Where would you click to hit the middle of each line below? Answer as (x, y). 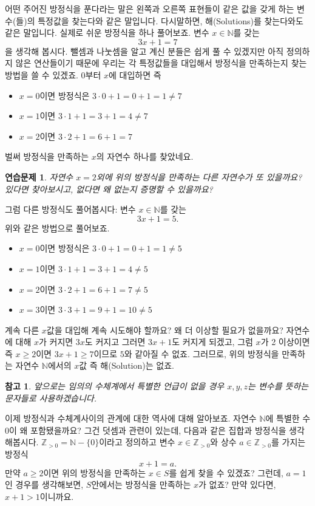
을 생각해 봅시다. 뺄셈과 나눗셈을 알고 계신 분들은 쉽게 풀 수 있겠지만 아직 (144, 51)
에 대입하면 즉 (135, 74)
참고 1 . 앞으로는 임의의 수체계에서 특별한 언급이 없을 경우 (115, 386)
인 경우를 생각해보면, (44, 484)
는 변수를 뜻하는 (278, 386)
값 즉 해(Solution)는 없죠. (127, 365)
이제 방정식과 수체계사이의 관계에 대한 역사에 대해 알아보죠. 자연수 (131, 418)
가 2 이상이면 (285, 342)
